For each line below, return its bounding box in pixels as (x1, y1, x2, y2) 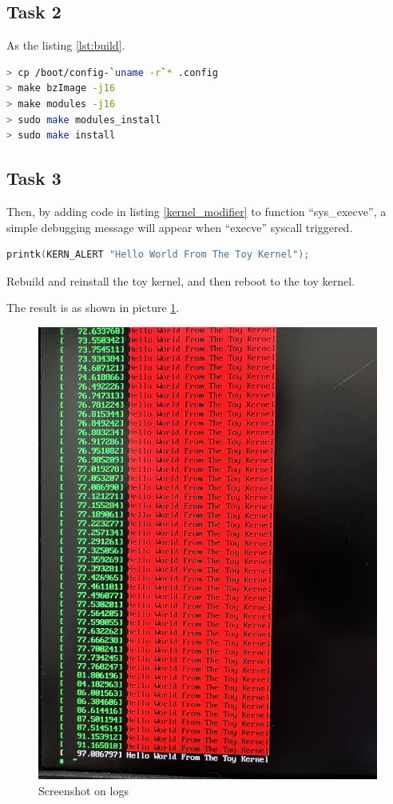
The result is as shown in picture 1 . (6, 299, 180, 316)
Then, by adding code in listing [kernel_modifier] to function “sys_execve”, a (6, 202, 387, 219)
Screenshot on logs (38, 782, 129, 798)
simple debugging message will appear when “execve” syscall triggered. (6, 218, 353, 235)
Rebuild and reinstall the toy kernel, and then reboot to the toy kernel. (6, 272, 355, 289)
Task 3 (6, 166, 62, 190)
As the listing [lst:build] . (6, 37, 125, 54)
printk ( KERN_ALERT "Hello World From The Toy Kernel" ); (6, 249, 310, 261)
